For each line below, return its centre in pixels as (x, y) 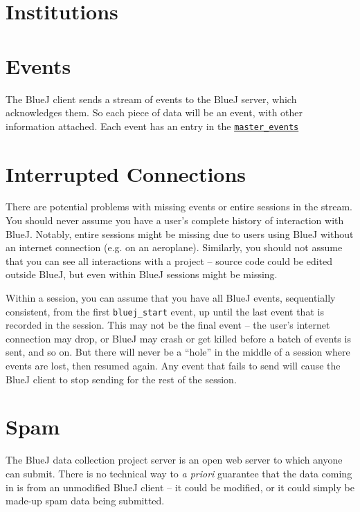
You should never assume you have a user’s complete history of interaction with (175, 220)
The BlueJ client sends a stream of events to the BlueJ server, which (151, 99)
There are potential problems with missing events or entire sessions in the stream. (179, 207)
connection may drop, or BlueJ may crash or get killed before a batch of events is (178, 338)
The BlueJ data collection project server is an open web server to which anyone (174, 460)
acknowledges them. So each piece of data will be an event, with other (154, 112)
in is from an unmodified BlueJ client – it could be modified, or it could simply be (180, 487)
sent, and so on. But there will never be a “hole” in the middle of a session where (178, 352)
